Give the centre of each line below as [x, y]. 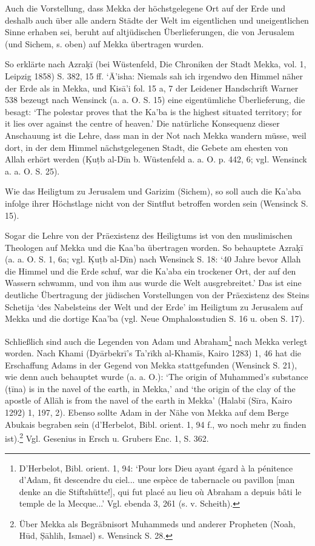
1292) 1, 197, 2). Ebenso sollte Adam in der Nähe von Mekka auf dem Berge [147, 412]
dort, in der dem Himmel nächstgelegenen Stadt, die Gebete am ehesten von [147, 147]
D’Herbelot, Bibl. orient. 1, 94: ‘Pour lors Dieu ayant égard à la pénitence [156, 468]
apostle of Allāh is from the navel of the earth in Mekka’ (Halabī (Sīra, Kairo [149, 400]
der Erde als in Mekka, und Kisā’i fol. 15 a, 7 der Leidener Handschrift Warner [152, 88]
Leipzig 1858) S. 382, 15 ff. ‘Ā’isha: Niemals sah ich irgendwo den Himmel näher [154, 75]
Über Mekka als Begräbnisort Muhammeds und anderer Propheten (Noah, [157, 523]
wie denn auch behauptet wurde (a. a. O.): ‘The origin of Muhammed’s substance [157, 377]
